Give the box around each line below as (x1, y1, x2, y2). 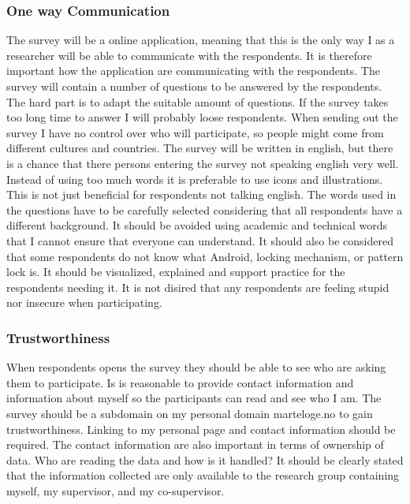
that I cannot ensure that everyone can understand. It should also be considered (6, 232, 393, 248)
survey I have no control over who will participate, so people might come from (6, 124, 384, 140)
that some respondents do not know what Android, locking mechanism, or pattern (6, 248, 404, 264)
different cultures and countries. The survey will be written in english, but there (6, 140, 393, 156)
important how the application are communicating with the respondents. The (6, 62, 380, 79)
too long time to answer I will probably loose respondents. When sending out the (6, 109, 398, 125)
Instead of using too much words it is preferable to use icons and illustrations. (6, 170, 383, 187)
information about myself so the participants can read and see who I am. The (6, 390, 382, 406)
